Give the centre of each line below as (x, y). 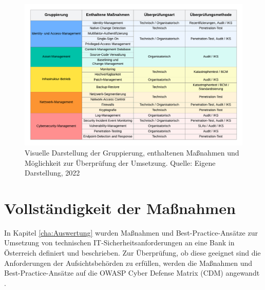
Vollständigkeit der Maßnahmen (120, 208)
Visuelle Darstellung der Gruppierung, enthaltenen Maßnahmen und (132, 152)
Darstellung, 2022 (52, 173)
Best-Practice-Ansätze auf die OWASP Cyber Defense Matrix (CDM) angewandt (132, 273)
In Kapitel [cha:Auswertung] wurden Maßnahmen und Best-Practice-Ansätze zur (131, 232)
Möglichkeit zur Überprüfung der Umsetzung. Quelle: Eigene (120, 162)
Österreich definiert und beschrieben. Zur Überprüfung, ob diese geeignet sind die (132, 253)
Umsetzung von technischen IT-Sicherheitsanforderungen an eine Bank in (119, 243)
